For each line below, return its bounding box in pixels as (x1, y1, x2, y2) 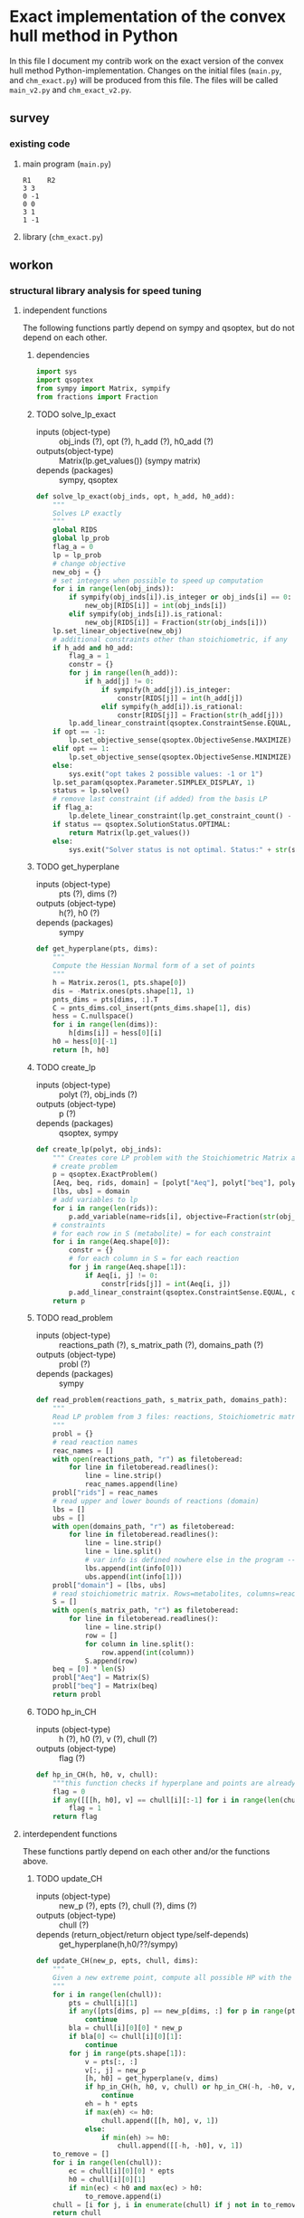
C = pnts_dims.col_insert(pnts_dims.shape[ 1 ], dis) (52, 1003, 252, 1012)
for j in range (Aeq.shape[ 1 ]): (68, 1263, 187, 1272)
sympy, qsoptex (58, 474, 119, 485)
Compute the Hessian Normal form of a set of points (52, 962, 256, 971)
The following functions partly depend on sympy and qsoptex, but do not (22, 323, 296, 334)
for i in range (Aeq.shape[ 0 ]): (52, 1237, 170, 1246)
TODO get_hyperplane (35, 861, 120, 872)
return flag (52, 1812, 98, 1822)
